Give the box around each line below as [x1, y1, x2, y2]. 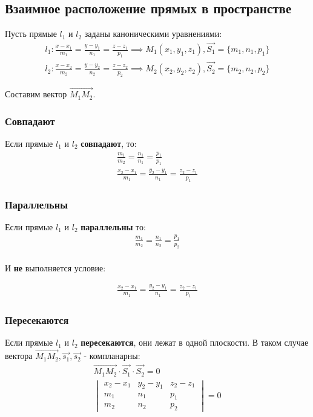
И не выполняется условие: [5, 261, 106, 274]
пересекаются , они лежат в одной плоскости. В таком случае [81, 336, 309, 349]
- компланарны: [84, 349, 140, 362]
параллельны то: [81, 220, 146, 233]
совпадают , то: [81, 137, 137, 149]
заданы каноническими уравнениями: [84, 27, 222, 40]
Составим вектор [5, 88, 67, 100]
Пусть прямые [5, 27, 57, 40]
